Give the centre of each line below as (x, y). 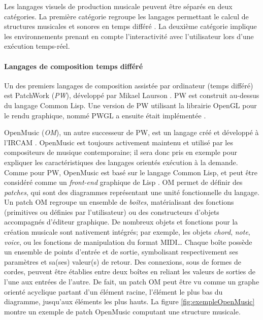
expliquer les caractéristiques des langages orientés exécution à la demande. (121, 162)
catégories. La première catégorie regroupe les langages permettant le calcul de (126, 16)
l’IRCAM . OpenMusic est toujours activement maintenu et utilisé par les (119, 142)
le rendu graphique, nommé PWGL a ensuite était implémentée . (105, 115)
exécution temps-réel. (37, 46)
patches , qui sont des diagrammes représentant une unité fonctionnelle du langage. (132, 192)
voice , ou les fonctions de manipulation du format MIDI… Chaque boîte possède (128, 242)
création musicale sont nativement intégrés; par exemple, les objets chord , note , (127, 232)
